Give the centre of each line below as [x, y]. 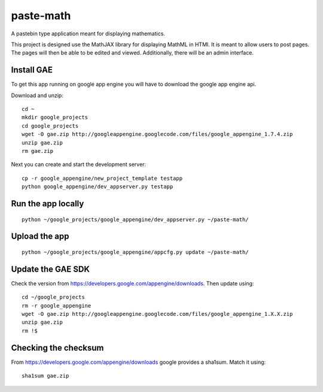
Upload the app [40, 236]
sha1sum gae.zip [45, 376]
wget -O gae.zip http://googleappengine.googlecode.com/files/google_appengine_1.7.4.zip [157, 134]
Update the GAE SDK [50, 269]
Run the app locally [48, 203]
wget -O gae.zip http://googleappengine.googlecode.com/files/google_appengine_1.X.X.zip [157, 314]
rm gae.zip [38, 151]
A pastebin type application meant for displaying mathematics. [88, 34]
